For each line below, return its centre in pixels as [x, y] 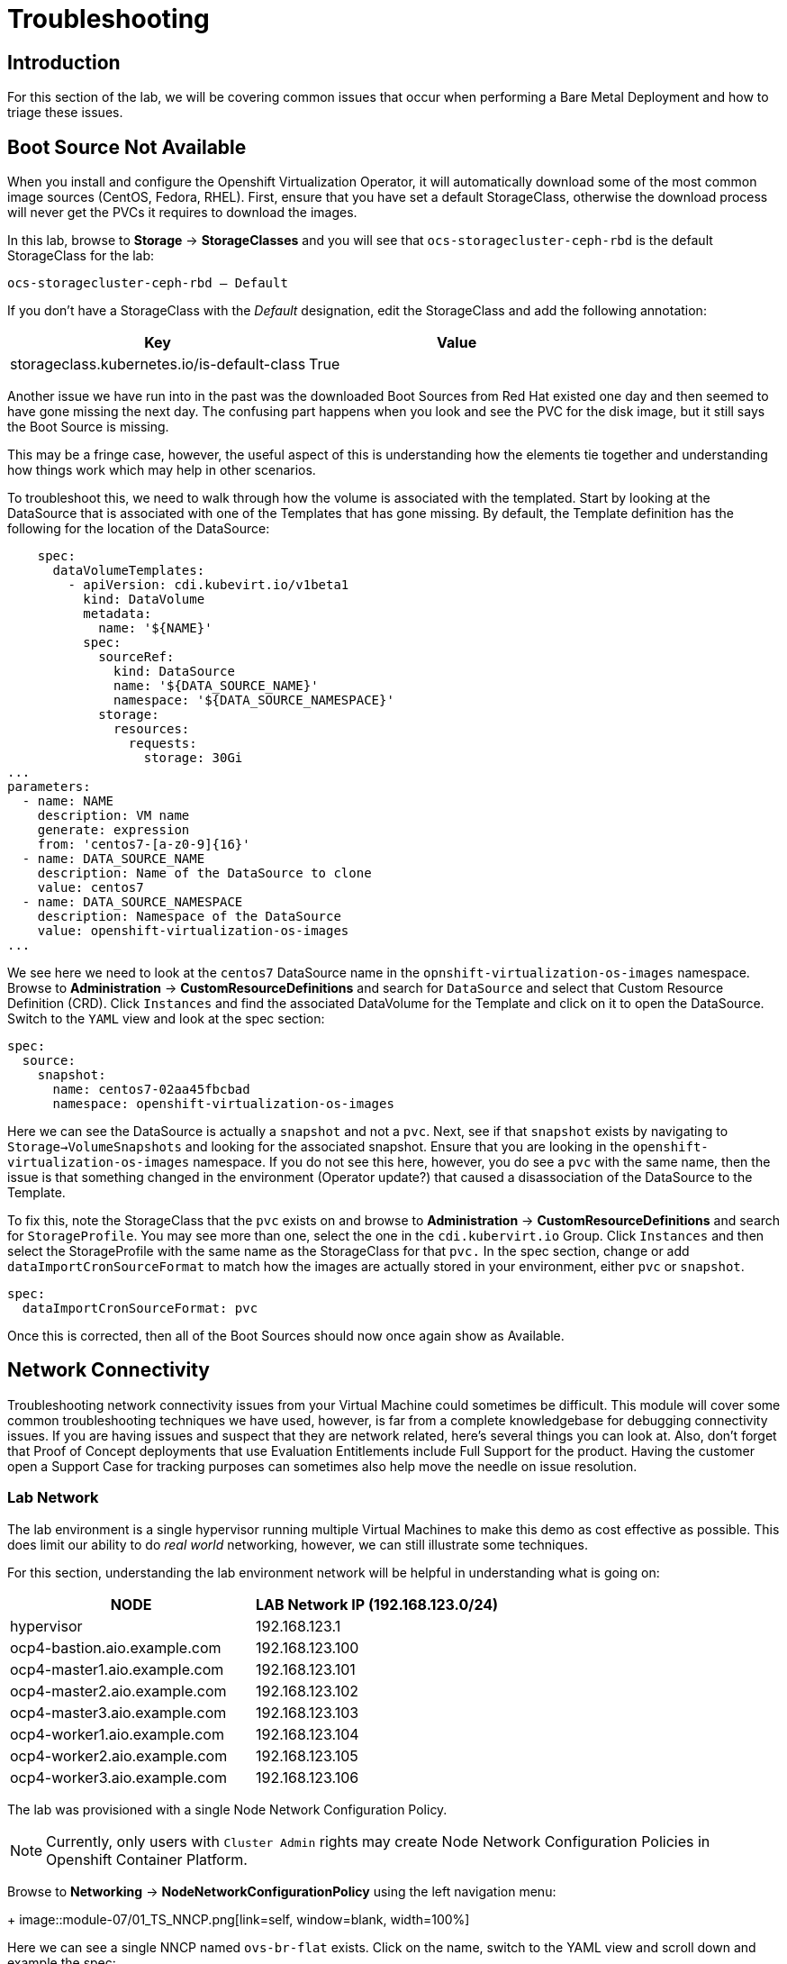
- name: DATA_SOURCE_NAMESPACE [132, 902]
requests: [163, 744]
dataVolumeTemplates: [129, 571]
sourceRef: [136, 657]
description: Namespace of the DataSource [189, 917]
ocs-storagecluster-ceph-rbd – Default [148, 283]
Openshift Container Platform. [147, 1859]
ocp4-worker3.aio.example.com [118, 1777]
